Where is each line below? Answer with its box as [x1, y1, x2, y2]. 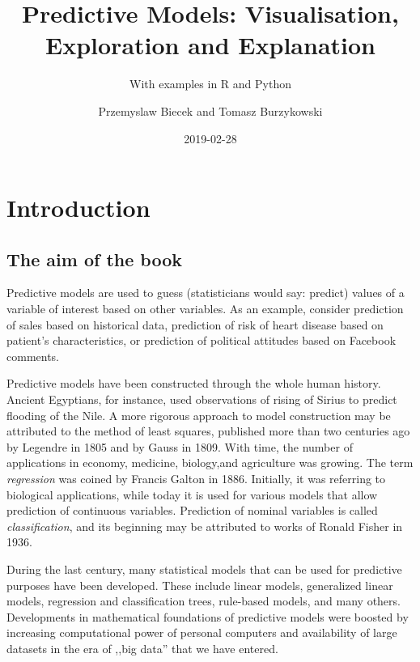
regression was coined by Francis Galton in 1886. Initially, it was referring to [6, 470, 386, 487]
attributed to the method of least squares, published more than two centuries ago [6, 422, 410, 439]
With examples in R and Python [129, 75, 291, 92]
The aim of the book [6, 246, 182, 271]
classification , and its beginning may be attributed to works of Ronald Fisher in [6, 517, 403, 534]
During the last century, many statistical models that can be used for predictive [6, 560, 402, 577]
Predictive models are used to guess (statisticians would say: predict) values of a [6, 284, 405, 301]
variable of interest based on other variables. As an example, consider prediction [6, 300, 404, 317]
